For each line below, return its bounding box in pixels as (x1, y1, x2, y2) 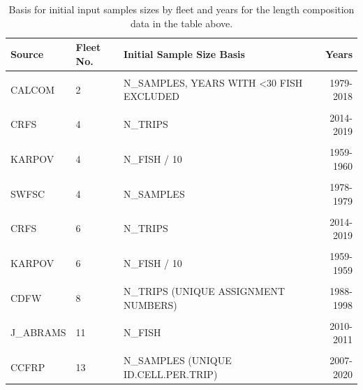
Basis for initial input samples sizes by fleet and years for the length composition (8, 2, 355, 16)
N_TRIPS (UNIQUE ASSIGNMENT (123, 284, 286, 298)
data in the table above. (130, 15, 233, 30)
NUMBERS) (123, 297, 177, 312)
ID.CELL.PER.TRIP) (123, 366, 218, 381)
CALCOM (10, 82, 55, 96)
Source (10, 46, 44, 61)
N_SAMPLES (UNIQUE (123, 353, 232, 368)
